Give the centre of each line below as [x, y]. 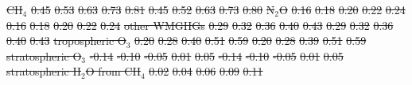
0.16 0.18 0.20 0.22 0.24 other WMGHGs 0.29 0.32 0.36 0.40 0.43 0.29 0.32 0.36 [200, 25]
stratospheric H [44, 71]
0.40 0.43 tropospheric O [66, 41]
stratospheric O [44, 55]
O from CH [113, 71]
